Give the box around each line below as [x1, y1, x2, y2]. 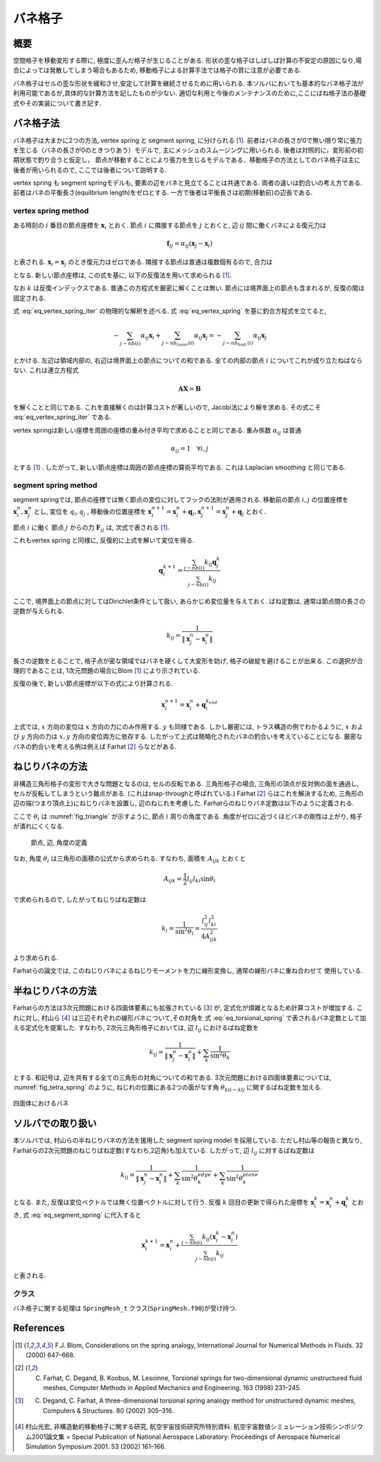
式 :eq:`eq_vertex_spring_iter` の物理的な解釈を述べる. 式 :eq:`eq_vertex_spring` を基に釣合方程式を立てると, [13, 306, 327, 315]
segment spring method [13, 481, 98, 491]
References [13, 1322, 65, 1334]
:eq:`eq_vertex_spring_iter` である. [13, 413, 112, 421]
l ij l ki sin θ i [187, 875, 216, 884]
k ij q [204, 559, 217, 568]
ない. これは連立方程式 [13, 366, 79, 375]
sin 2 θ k [210, 1050, 231, 1061]
